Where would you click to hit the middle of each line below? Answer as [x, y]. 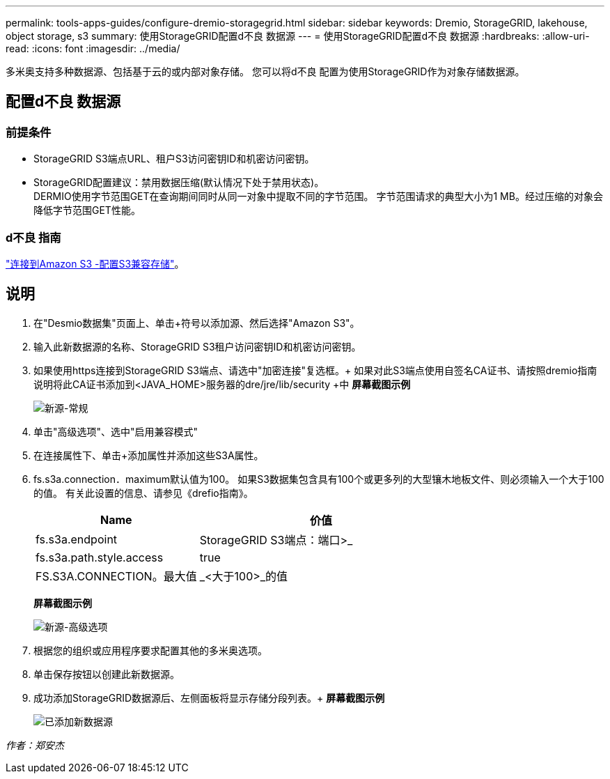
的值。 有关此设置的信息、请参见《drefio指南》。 [143, 493]
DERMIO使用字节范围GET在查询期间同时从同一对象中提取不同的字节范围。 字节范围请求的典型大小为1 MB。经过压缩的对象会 [318, 196]
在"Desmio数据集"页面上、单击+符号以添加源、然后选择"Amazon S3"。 [197, 323]
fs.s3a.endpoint [77, 539]
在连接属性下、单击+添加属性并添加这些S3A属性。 [149, 455]
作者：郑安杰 [35, 745]
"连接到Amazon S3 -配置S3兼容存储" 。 [95, 263]
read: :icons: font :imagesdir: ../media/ [93, 48]
